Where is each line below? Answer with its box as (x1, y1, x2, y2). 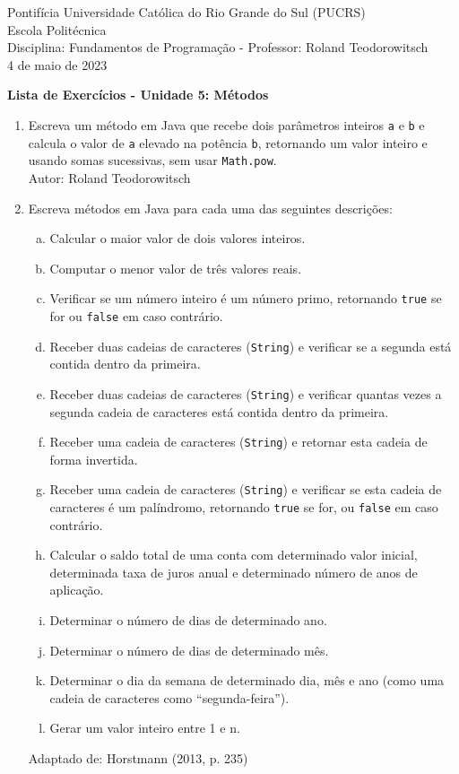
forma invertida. (49, 449, 138, 468)
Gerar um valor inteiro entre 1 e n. (49, 718, 240, 737)
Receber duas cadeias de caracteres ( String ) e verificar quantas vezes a (49, 384, 442, 403)
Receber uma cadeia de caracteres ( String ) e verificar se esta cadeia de (49, 480, 442, 499)
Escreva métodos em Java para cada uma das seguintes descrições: (28, 198, 393, 217)
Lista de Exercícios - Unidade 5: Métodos (7, 85, 269, 104)
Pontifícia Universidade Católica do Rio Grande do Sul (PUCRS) (7, 3, 366, 21)
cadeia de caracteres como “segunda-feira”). (49, 688, 290, 707)
